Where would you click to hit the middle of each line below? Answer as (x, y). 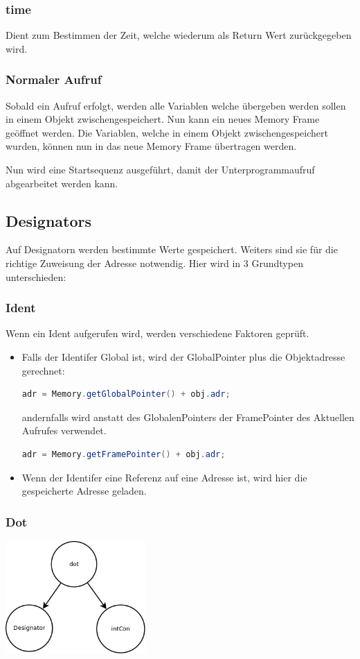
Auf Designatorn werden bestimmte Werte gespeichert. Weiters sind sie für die (172, 249)
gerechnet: (43, 370)
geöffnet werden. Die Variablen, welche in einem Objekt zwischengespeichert (167, 132)
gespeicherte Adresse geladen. (84, 491)
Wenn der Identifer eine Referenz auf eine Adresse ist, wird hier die (164, 477)
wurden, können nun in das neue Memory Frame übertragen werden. (151, 146)
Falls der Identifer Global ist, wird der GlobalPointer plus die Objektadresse (183, 356)
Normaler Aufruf (54, 79)
